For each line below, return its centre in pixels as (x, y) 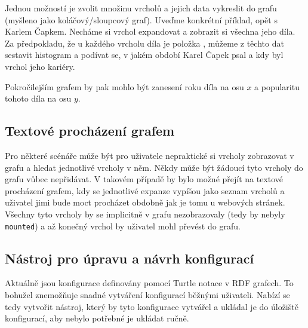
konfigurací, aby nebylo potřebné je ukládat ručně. (97, 318)
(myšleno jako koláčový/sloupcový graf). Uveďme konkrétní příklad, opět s (141, 19)
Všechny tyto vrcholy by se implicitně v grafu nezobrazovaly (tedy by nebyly (145, 214)
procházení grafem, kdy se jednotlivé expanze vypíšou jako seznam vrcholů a (145, 190)
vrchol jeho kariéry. (40, 66)
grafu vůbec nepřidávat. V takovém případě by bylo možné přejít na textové (144, 179)
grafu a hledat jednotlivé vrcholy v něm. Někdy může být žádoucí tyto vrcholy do (154, 167)
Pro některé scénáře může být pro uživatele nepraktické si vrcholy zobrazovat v (150, 155)
